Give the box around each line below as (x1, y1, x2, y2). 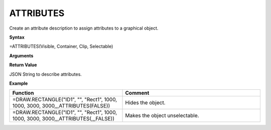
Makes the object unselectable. (125, 112, 199, 119)
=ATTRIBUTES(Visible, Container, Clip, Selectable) (9, 43, 113, 50)
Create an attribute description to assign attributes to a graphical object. (9, 25, 159, 31)
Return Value (9, 62, 37, 68)
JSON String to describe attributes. (9, 71, 82, 77)
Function (12, 89, 34, 96)
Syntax (9, 34, 25, 40)
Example (9, 80, 28, 86)
